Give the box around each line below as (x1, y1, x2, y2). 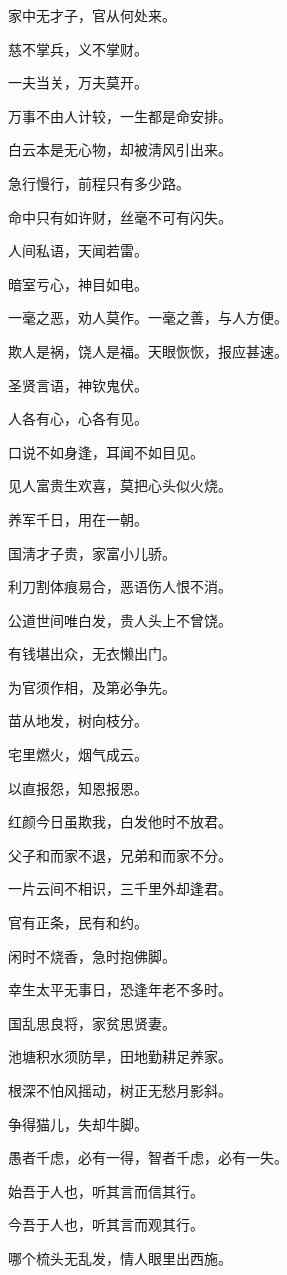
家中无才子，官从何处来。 (8, 5, 176, 25)
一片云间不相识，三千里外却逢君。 (8, 878, 232, 899)
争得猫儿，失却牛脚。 (8, 1113, 148, 1134)
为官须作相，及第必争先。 (8, 676, 176, 697)
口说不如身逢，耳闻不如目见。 (8, 441, 204, 462)
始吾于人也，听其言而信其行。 (8, 1180, 204, 1201)
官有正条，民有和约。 (8, 912, 148, 933)
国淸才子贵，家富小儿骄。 (8, 542, 176, 563)
